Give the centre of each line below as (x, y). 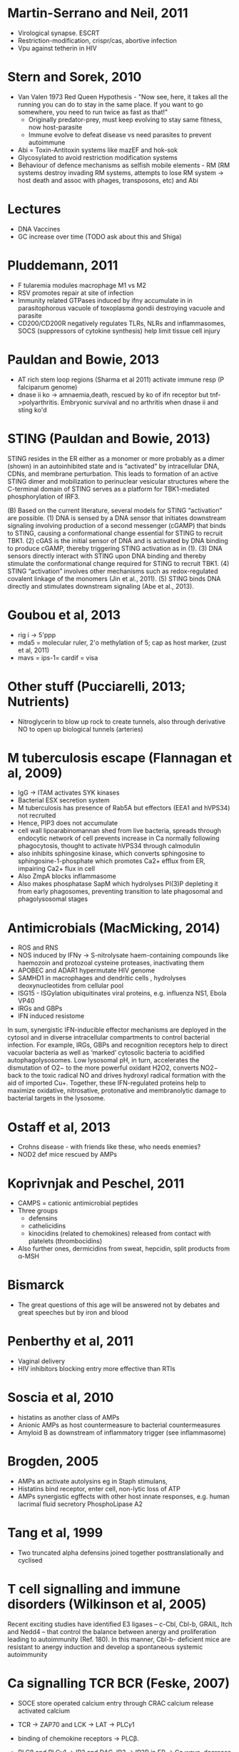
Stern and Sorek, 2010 (75, 77)
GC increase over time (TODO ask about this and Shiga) (100, 237)
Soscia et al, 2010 (61, 1398)
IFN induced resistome (51, 1016)
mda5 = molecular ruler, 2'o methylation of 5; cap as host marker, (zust (122, 642)
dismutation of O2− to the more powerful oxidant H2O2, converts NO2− (113, 1068)
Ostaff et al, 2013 (59, 1127)
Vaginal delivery (41, 1361)
